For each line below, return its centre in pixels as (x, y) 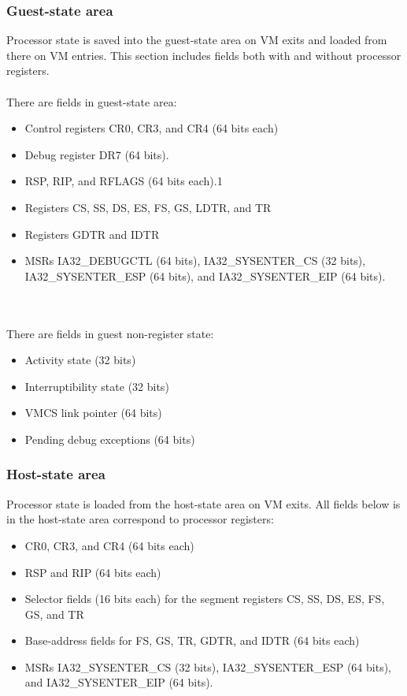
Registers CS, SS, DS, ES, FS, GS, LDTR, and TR (148, 207)
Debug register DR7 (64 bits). (97, 154)
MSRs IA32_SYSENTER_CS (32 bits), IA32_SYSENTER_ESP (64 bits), (208, 666)
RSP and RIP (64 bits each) (93, 572)
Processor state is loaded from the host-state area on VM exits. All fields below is (203, 503)
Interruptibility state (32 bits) (97, 386)
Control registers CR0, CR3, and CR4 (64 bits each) (152, 128)
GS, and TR (54, 614)
